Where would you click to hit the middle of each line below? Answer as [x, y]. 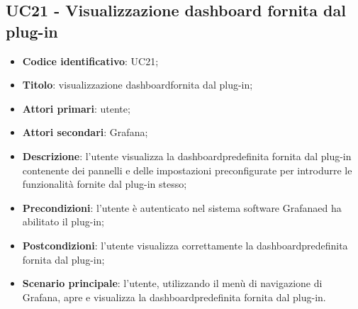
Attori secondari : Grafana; [85, 132]
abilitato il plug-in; [63, 221]
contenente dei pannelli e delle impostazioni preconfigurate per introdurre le [187, 170]
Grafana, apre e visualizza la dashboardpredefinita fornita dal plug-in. [174, 297]
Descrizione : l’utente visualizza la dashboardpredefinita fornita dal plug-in [187, 156]
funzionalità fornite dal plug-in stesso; [105, 184]
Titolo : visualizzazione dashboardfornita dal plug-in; [138, 85]
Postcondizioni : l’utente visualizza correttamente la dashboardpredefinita [185, 245]
